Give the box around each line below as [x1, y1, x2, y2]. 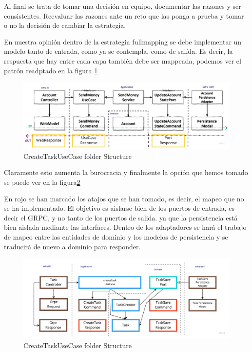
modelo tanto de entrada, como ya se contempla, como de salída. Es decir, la [4, 46, 233, 56]
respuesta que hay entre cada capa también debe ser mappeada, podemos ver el [4, 55, 241, 66]
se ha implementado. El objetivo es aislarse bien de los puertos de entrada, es [4, 203, 234, 213]
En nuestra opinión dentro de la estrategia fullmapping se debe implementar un [4, 36, 242, 46]
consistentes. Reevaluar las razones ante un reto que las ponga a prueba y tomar [4, 10, 244, 21]
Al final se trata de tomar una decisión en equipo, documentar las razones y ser [4, 1, 241, 11]
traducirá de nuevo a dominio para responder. [4, 241, 141, 251]
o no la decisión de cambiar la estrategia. [4, 20, 126, 30]
